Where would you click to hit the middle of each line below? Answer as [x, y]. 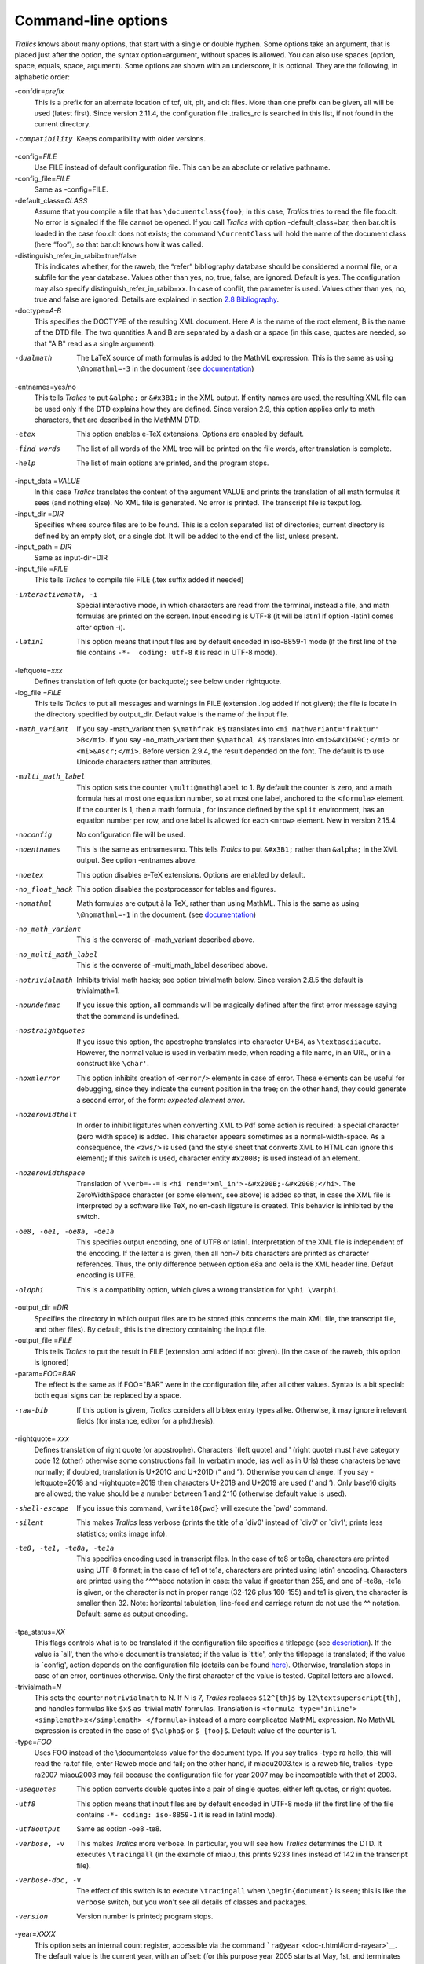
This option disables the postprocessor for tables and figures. [176, 889]
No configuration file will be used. [131, 835]
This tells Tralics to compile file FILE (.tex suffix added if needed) [139, 580]
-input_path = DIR [43, 547]
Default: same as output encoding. [132, 1614]
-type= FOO [33, 1742]
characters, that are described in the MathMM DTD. [117, 420]
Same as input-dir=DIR [71, 558]
